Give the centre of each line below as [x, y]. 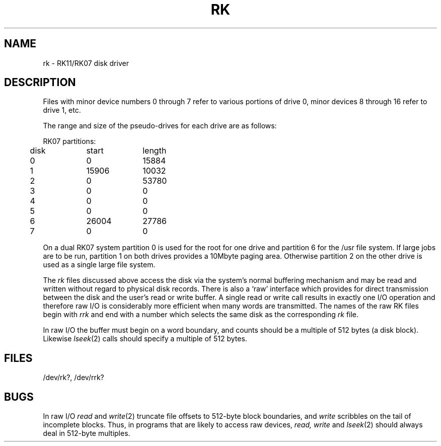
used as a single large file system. [99, 265]
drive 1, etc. [62, 110]
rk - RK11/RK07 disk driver [86, 63]
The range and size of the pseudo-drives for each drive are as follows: [160, 126]
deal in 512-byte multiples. [87, 433]
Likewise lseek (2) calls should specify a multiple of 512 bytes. [145, 339]
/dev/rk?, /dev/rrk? [73, 378]
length [155, 151]
